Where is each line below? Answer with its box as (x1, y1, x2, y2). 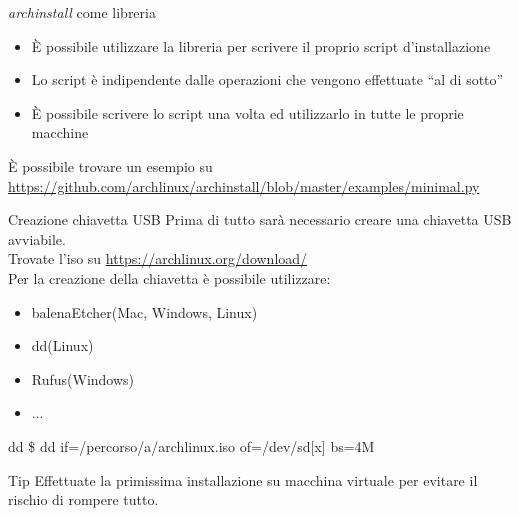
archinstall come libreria (8, 2, 156, 22)
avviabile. (8, 228, 66, 249)
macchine (31, 122, 89, 143)
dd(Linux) (31, 335, 94, 356)
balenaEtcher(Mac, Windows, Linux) (31, 301, 258, 322)
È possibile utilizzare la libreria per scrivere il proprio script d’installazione (31, 35, 491, 56)
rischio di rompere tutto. (8, 489, 159, 510)
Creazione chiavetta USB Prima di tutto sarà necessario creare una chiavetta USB (8, 209, 512, 230)
